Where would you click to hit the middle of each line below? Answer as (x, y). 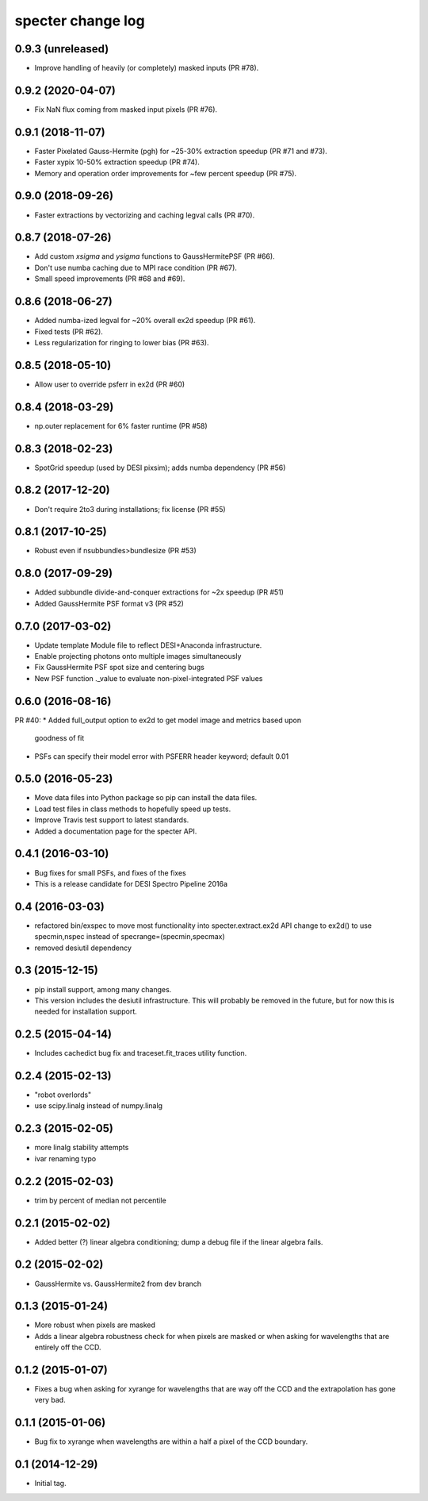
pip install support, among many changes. (103, 989)
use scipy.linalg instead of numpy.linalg (98, 1106)
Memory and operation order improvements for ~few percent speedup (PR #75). (166, 173)
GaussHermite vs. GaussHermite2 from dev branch (118, 1284)
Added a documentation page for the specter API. (116, 831)
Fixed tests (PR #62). (69, 331)
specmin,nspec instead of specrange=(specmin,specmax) (130, 937)
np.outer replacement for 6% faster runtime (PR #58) (121, 425)
